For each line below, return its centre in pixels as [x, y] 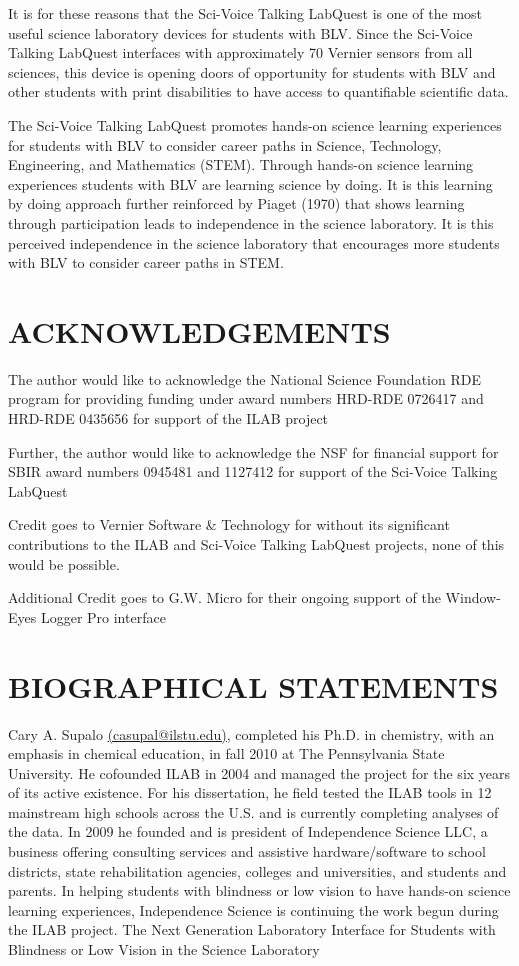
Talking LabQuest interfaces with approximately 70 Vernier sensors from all [240, 52]
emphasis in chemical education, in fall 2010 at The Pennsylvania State [226, 753]
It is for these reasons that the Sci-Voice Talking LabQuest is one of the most [245, 13]
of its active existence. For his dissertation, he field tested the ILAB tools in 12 [250, 792]
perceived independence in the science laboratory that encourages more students [254, 242]
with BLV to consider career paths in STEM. [146, 262]
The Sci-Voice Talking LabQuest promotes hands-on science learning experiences [255, 124]
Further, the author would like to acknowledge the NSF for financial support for [253, 451]
